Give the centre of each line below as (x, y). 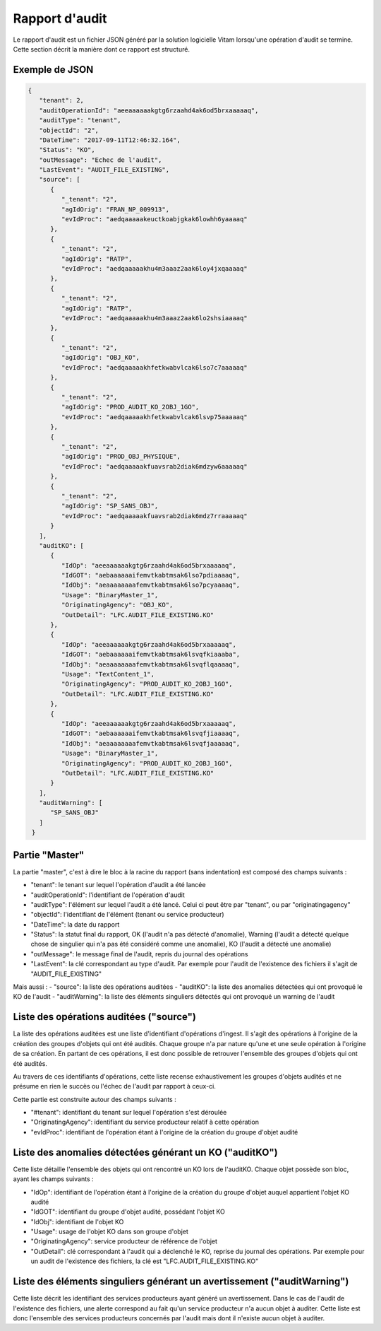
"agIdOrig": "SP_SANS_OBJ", (110, 506)
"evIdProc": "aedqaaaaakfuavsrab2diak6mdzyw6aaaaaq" (154, 466)
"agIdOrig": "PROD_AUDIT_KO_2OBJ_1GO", (130, 407)
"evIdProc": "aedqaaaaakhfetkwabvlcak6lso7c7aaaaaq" (154, 367)
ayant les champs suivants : (54, 1179)
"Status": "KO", (67, 150)
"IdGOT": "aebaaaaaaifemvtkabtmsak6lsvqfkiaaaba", (151, 655)
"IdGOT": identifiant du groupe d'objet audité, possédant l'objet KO (128, 1212)
